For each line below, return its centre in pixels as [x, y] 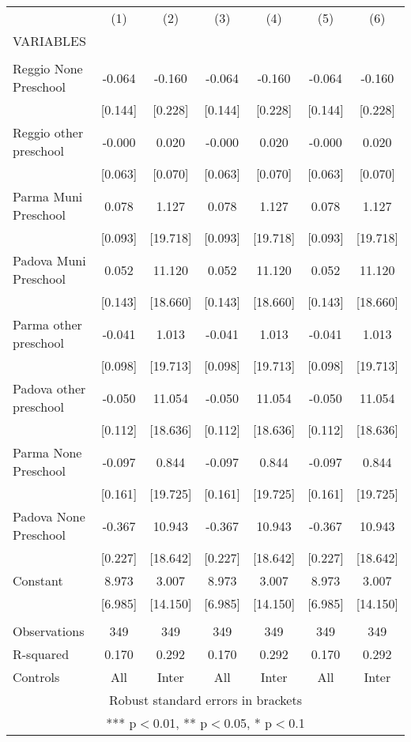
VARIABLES [49, 41]
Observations [49, 631]
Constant [38, 580]
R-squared [41, 654]
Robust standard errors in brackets [205, 700]
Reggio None [48, 68]
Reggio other [48, 132]
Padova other [49, 388]
